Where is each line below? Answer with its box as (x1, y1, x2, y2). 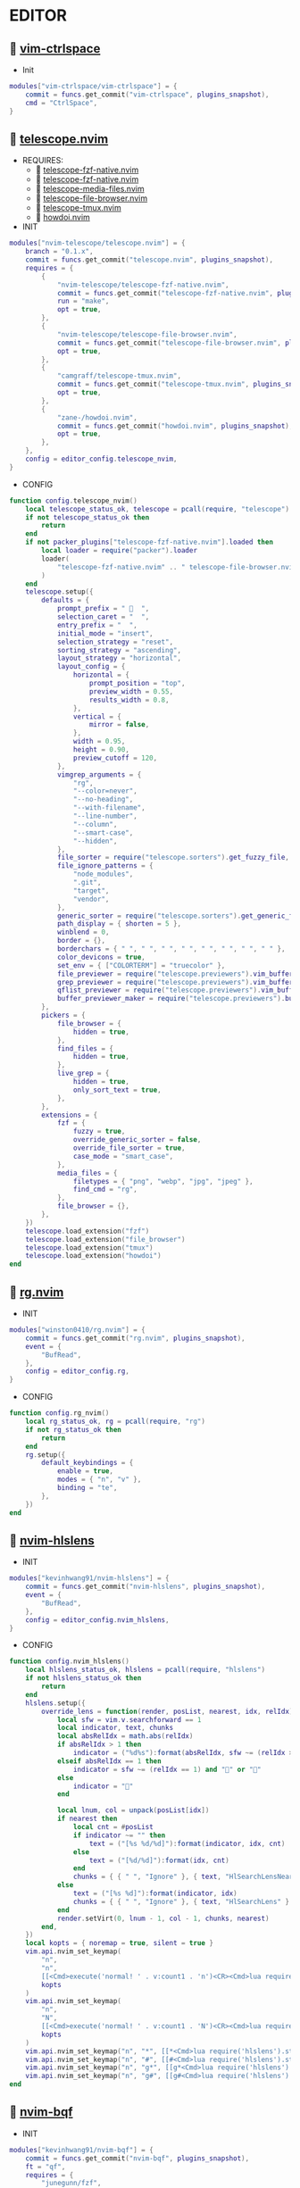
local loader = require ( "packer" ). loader (41, 546, 198, 555)
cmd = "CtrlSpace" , (25, 98, 98, 107)
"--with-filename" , (72, 803, 146, 812)
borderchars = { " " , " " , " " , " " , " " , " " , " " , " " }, (56, 944, 286, 953)
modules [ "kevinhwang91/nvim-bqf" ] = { (9, 2145, 154, 2154)
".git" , (72, 878, 102, 887)
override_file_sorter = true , (72, 1144, 186, 1152)
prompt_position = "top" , (88, 679, 186, 688)
